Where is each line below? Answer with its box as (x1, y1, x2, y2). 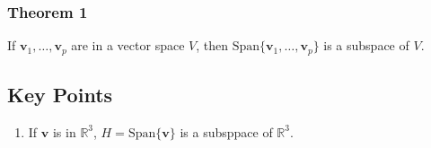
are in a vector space (71, 36, 185, 55)
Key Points (7, 81, 113, 109)
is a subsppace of (180, 122, 273, 141)
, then (196, 36, 229, 55)
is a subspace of (323, 36, 409, 55)
